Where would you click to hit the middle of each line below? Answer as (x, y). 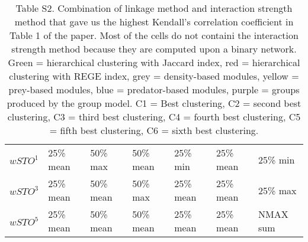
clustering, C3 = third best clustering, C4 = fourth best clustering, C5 (154, 117)
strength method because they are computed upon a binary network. (154, 49)
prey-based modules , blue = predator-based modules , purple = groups (154, 89)
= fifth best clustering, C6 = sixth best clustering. (154, 130)
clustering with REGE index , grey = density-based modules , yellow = (154, 76)
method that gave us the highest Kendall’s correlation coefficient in (154, 22)
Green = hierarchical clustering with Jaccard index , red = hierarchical (154, 62)
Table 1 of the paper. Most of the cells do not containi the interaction (154, 35)
